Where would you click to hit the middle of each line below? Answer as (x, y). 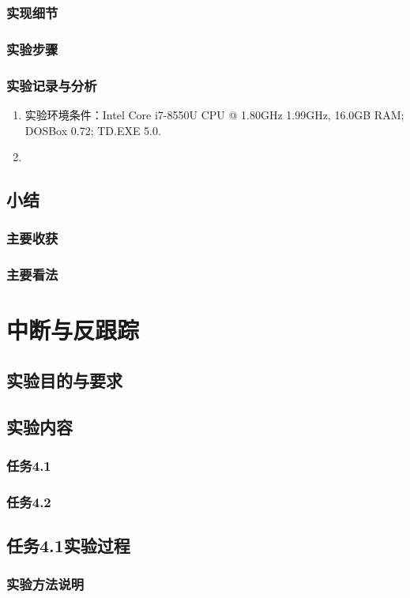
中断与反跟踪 (73, 330)
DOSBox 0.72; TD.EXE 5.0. (93, 130)
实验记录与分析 (52, 85)
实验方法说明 (45, 584)
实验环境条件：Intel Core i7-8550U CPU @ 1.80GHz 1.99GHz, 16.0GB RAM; (214, 114)
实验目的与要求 (64, 380)
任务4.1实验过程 (68, 545)
